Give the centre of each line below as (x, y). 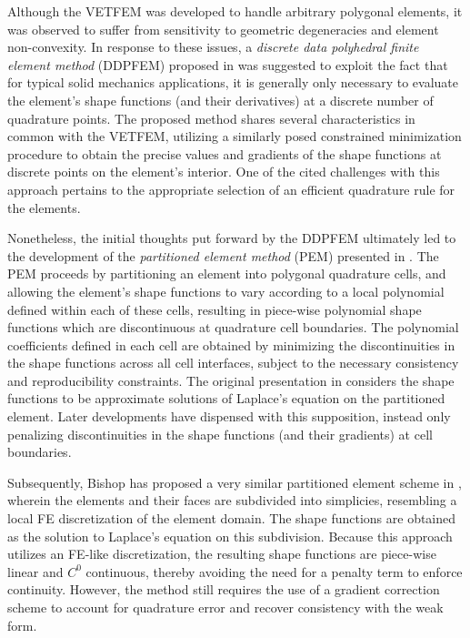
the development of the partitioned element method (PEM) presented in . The (223, 255)
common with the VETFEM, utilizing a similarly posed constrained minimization (235, 136)
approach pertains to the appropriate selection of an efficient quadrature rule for (231, 189)
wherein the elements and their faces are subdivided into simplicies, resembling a (232, 500)
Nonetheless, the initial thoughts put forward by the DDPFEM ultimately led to (232, 238)
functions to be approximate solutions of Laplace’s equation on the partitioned (226, 398)
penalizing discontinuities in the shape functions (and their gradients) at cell (220, 434)
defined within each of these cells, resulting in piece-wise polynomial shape (215, 309)
